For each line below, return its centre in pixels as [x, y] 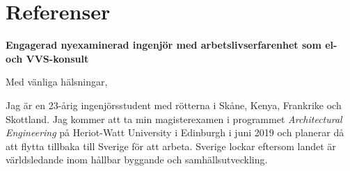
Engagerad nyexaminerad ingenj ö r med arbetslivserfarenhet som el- [172, 45]
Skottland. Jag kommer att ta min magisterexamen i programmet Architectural [174, 119]
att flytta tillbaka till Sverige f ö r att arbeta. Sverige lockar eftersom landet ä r [171, 146]
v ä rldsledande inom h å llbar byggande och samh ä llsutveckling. [137, 160]
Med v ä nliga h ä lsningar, [57, 82]
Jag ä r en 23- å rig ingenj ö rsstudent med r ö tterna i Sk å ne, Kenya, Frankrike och [174, 105]
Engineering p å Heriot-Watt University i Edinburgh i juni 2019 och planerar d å [175, 132]
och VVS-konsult [47, 58]
